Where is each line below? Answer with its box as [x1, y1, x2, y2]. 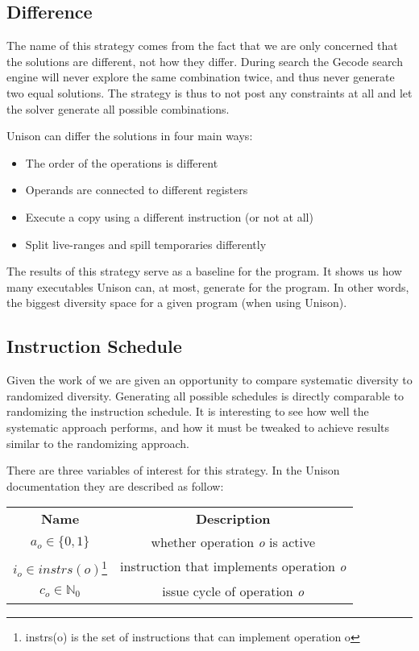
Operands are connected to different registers [25, 181, 248, 198]
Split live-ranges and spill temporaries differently [25, 235, 267, 252]
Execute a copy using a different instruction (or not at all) [25, 208, 313, 225]
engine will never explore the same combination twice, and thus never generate [6, 68, 395, 85]
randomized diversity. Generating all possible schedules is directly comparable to [6, 387, 404, 404]
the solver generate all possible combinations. [6, 100, 230, 117]
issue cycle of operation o [162, 581, 305, 600]
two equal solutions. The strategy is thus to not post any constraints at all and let [6, 84, 413, 101]
